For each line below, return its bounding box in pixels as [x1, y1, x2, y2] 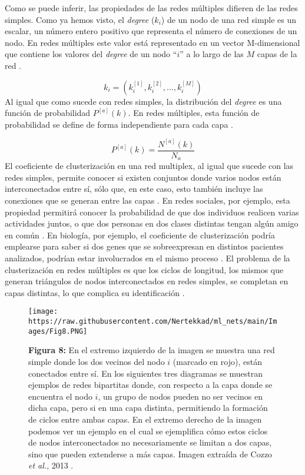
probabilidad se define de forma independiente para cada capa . [5, 118, 233, 130]
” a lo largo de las [180, 48, 244, 60]
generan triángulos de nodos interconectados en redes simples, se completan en [5, 275, 289, 287]
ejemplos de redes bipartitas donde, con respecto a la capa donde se [28, 378, 273, 391]
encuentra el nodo [28, 390, 92, 402]
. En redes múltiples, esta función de [128, 107, 260, 119]
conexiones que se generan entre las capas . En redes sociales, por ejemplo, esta [5, 194, 290, 207]
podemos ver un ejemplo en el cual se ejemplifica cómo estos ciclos [28, 424, 268, 437]
